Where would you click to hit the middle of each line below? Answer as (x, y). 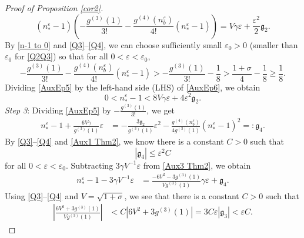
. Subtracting (89, 165)
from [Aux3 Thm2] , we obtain (197, 165)
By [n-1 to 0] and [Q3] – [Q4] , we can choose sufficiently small (113, 44)
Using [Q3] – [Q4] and (41, 195)
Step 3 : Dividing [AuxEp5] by (58, 110)
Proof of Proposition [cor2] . (54, 8)
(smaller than (274, 44)
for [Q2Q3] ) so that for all (61, 56)
